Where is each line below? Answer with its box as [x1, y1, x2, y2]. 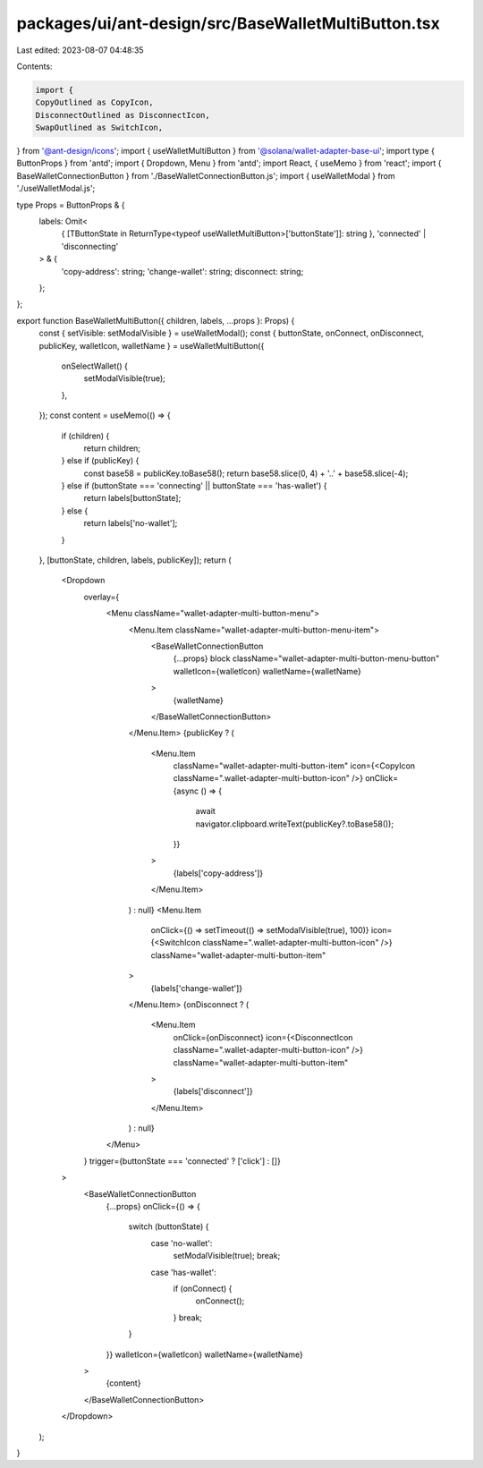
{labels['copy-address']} [173, 868, 264, 878]
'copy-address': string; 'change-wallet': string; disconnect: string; [61, 266, 304, 276]
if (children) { [61, 430, 110, 441]
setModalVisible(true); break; [173, 1251, 281, 1261]
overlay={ [83, 591, 120, 602]
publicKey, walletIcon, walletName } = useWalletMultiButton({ [38, 340, 265, 351]
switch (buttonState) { [128, 1221, 209, 1232]
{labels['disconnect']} [173, 1086, 254, 1097]
